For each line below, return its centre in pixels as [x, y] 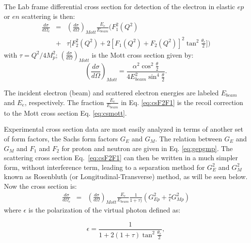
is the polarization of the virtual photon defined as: [104, 210]
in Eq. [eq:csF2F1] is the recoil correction [182, 102]
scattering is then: [48, 16]
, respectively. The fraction [64, 102]
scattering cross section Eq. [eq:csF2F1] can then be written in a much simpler [121, 158]
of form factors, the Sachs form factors [61, 138]
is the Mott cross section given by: [143, 54]
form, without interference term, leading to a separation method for [104, 167]
